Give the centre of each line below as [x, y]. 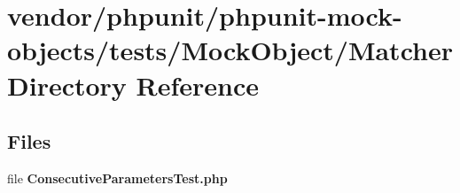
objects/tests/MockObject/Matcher [230, 50]
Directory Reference [133, 85]
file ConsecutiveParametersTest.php [117, 178]
